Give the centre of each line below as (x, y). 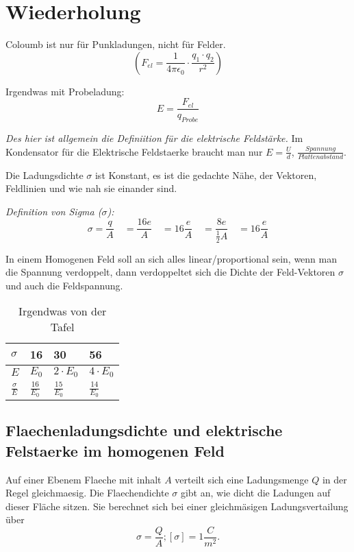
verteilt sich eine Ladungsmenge (242, 479)
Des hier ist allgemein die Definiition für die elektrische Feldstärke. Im (154, 138)
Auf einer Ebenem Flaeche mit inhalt (84, 479)
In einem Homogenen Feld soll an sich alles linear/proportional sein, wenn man (172, 258)
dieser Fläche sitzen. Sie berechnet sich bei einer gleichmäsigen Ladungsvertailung (177, 506)
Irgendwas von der (63, 311)
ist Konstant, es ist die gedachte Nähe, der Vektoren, (206, 175)
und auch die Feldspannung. (64, 285)
